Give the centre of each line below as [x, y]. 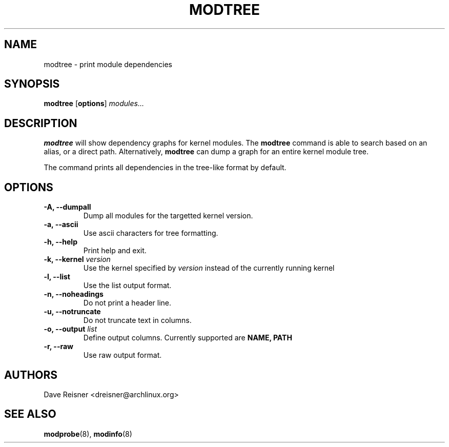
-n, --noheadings [74, 294]
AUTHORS [31, 375]
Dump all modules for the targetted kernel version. [168, 216]
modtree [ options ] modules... [94, 104]
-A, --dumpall [67, 207]
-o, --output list [70, 329]
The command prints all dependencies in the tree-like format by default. [165, 168]
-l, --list [57, 277]
